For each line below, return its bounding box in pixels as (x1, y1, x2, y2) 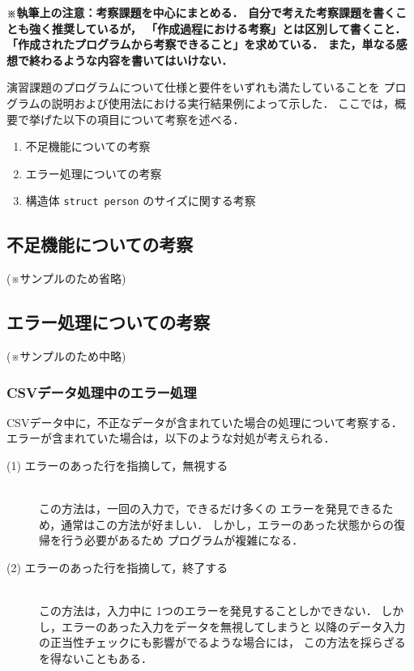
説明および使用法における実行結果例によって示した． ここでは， (51, 94, 395, 111)
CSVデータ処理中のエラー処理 (6, 382, 197, 402)
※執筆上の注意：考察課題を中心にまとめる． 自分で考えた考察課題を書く (6, 4, 395, 20)
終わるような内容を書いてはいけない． (28, 51, 233, 68)
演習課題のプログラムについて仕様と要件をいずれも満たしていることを (6, 79, 380, 96)
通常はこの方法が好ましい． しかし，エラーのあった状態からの (61, 515, 394, 532)
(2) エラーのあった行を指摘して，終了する (6, 558, 228, 575)
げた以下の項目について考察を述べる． (40, 110, 245, 127)
